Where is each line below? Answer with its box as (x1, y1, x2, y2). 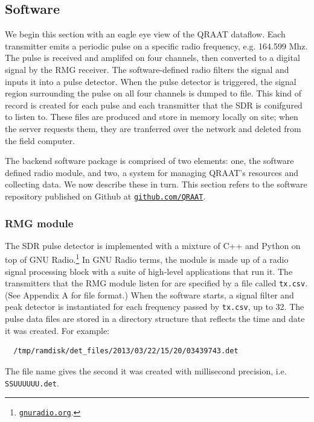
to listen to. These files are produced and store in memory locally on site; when (5, 110, 298, 123)
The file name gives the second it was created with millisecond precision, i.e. (5, 364, 287, 377)
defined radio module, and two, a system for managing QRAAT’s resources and (5, 166, 299, 178)
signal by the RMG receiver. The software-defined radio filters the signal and (5, 63, 289, 75)
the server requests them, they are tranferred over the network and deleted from (5, 122, 301, 134)
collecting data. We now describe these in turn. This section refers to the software (5, 178, 307, 191)
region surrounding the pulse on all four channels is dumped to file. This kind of (5, 87, 301, 99)
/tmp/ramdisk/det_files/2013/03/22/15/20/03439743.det (13, 347, 239, 356)
